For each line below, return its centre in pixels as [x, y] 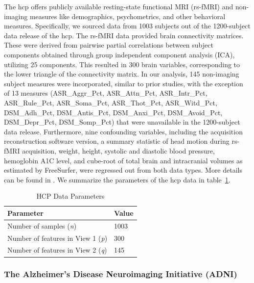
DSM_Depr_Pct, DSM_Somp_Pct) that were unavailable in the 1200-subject [122, 122]
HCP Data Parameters [70, 196]
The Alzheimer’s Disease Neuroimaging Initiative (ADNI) [121, 274]
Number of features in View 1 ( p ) [58, 238]
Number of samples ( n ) [42, 225]
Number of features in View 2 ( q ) [57, 250]
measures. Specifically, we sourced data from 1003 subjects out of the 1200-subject [127, 26]
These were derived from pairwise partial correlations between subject [109, 45]
